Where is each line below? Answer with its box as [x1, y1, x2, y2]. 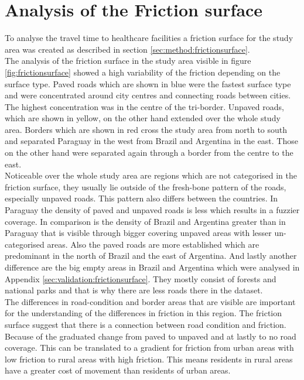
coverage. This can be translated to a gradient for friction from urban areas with [5, 341, 294, 354]
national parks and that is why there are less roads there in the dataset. [5, 284, 263, 296]
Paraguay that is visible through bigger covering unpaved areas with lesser [5, 227, 272, 239]
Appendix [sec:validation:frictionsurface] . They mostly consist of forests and [5, 272, 276, 285]
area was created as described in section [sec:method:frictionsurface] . [5, 43, 250, 55]
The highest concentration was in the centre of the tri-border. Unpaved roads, [5, 100, 284, 112]
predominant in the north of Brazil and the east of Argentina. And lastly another [5, 249, 297, 262]
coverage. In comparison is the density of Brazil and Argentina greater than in [5, 215, 286, 227]
